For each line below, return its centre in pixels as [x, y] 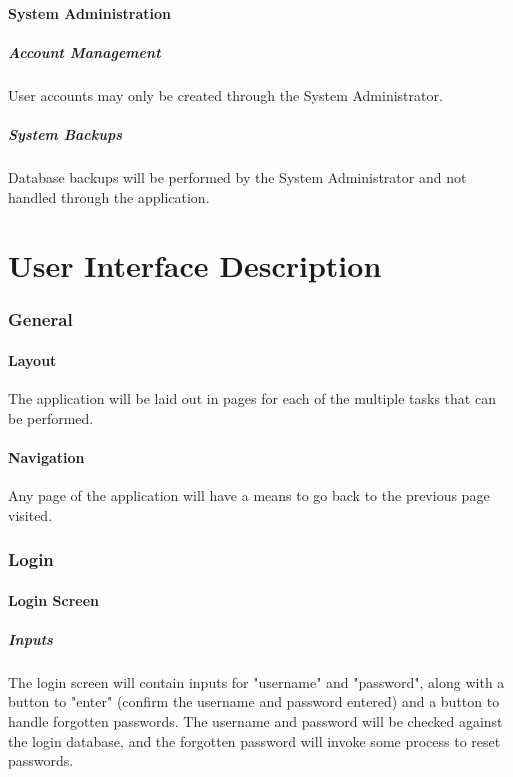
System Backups [65, 133]
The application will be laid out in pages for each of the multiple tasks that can [252, 398]
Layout [32, 359]
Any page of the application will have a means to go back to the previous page [249, 495]
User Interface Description [195, 265]
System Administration [89, 12]
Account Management [84, 51]
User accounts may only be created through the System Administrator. [225, 94]
